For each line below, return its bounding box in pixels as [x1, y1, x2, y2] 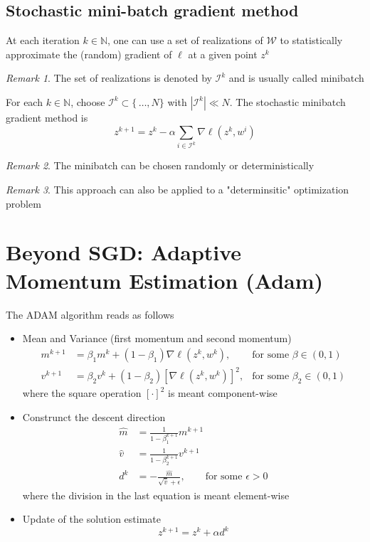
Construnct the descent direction [22, 409, 166, 424]
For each [6, 94, 43, 109]
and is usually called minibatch [228, 70, 364, 85]
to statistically [280, 33, 343, 48]
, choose [70, 94, 105, 109]
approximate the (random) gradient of [6, 46, 172, 61]
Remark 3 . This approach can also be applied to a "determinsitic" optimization [6, 182, 349, 197]
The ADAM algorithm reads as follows [6, 307, 174, 322]
